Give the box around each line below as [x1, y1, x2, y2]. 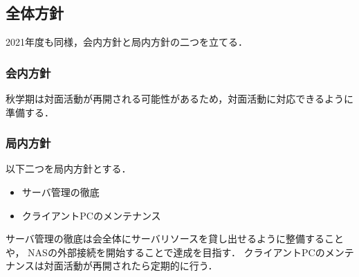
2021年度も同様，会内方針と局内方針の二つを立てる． [6, 35, 248, 49]
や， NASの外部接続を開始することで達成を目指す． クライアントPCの [6, 244, 325, 259]
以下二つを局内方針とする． [6, 161, 131, 176]
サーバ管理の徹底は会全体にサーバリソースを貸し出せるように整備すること [6, 231, 344, 246]
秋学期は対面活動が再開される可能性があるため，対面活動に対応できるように [6, 91, 354, 106]
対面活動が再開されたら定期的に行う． [44, 258, 218, 273]
